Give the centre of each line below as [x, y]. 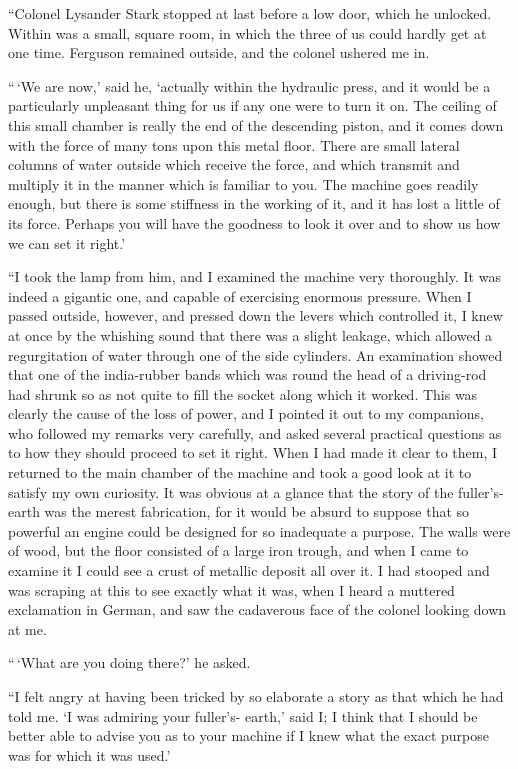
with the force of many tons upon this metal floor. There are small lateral [234, 144]
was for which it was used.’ [89, 754]
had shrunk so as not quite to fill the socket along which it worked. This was [243, 393]
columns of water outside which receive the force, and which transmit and [234, 164]
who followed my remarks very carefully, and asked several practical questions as [255, 432]
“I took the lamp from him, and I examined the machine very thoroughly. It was [254, 276]
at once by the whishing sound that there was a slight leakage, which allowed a [250, 334]
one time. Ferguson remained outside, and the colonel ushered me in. [219, 52]
